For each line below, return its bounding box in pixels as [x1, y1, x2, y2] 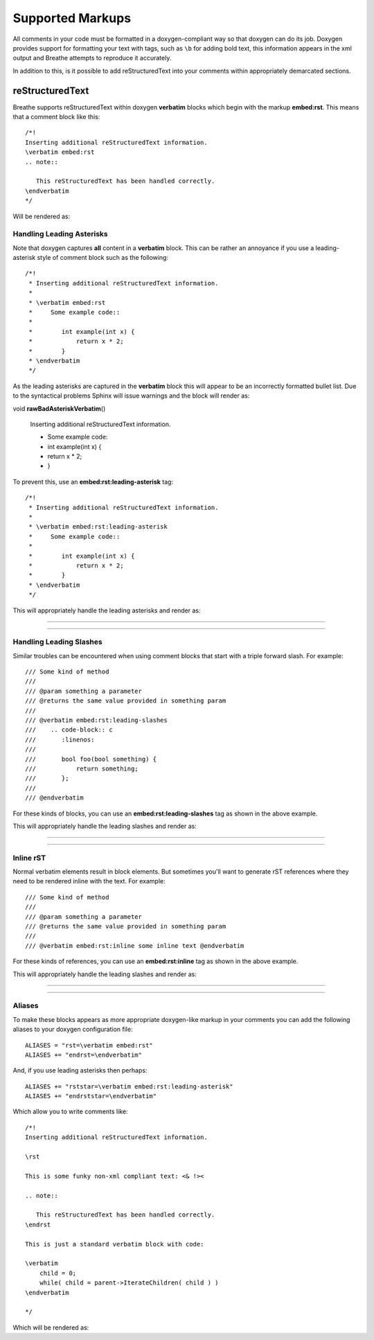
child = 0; [39, 1269, 77, 1277]
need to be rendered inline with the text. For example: [12, 877, 166, 885]
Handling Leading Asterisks [12, 229, 109, 239]
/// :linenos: [25, 735, 95, 743]
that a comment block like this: [12, 113, 100, 121]
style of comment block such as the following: [37, 254, 169, 262]
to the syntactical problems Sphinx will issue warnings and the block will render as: [12, 391, 250, 400]
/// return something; [25, 765, 139, 773]
